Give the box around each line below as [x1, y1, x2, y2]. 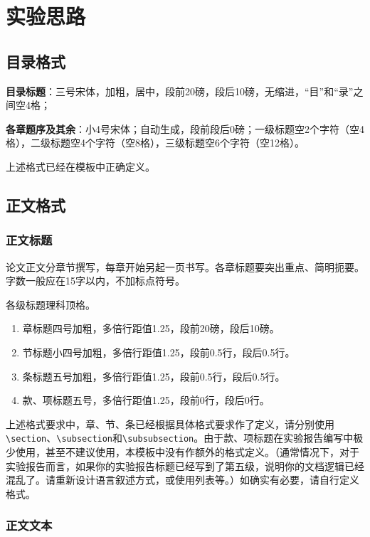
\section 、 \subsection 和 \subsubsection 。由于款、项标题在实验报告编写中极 [6, 430, 364, 445]
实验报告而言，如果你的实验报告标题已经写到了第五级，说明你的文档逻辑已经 [6, 458, 364, 473]
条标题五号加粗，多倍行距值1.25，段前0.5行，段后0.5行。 [22, 368, 285, 383]
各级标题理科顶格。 [6, 297, 95, 312]
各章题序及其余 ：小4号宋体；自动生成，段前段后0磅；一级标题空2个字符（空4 [6, 121, 364, 136]
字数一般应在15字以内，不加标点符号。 [6, 273, 185, 288]
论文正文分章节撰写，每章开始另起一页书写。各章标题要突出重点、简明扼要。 [6, 259, 364, 274]
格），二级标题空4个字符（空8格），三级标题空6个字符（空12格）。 [6, 135, 305, 150]
